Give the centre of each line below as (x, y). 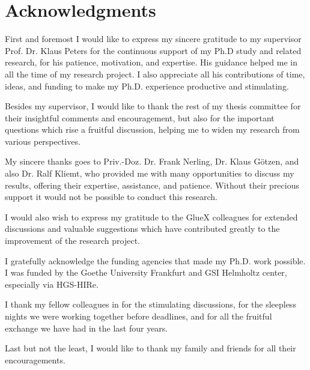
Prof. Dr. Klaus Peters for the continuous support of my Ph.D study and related (153, 50)
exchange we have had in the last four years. (87, 328)
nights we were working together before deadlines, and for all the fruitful (138, 316)
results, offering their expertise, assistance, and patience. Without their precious (152, 185)
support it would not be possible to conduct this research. (111, 197)
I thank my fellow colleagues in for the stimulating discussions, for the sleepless (150, 304)
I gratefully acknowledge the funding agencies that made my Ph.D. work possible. (155, 260)
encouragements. (35, 359)
